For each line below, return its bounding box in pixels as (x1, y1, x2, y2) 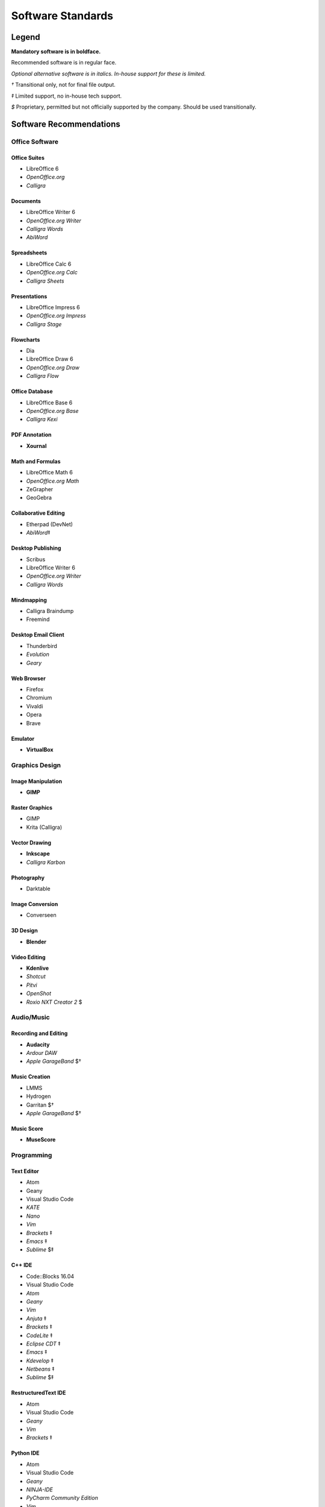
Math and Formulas (11, 458, 61, 465)
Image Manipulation (11, 778, 63, 785)
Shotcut (26, 973, 46, 980)
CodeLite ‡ (26, 1332, 53, 1339)
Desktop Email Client (11, 631, 64, 638)
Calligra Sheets (26, 277, 64, 285)
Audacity (26, 1040, 51, 1048)
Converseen (26, 911, 57, 919)
